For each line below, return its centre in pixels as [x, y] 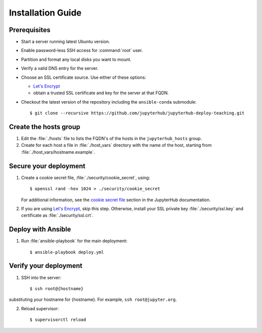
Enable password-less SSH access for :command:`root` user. [82, 51]
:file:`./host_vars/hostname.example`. [58, 152]
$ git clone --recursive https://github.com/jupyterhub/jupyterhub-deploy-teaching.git [137, 113]
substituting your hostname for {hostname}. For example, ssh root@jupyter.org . [93, 299]
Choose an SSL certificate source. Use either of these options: [84, 77]
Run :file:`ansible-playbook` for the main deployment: [74, 241]
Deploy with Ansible [40, 229]
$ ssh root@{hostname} [57, 289]
